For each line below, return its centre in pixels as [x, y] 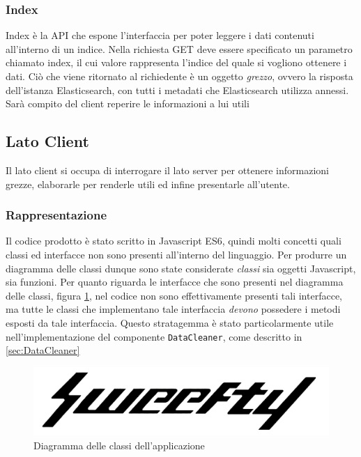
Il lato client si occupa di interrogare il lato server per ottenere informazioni [168, 170]
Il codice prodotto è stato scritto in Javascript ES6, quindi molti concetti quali [174, 241]
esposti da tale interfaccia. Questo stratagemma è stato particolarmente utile [170, 322]
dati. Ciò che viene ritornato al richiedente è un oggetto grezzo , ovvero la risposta [179, 76]
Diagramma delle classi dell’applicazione [119, 445]
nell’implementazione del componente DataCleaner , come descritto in [154, 336]
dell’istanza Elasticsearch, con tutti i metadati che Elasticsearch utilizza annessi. [177, 90]
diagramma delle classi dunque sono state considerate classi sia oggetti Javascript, [181, 268]
